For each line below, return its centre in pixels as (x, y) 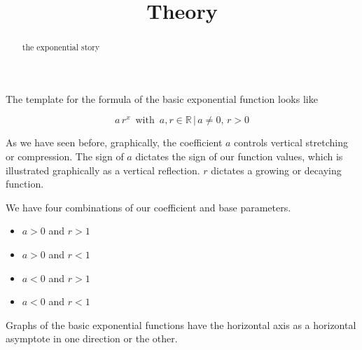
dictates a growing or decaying (276, 170)
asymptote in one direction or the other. (92, 338)
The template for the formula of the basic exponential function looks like (162, 98)
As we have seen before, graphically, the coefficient (114, 142)
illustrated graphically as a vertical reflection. (103, 170)
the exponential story (61, 47)
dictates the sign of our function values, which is (239, 156)
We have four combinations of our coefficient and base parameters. (148, 207)
